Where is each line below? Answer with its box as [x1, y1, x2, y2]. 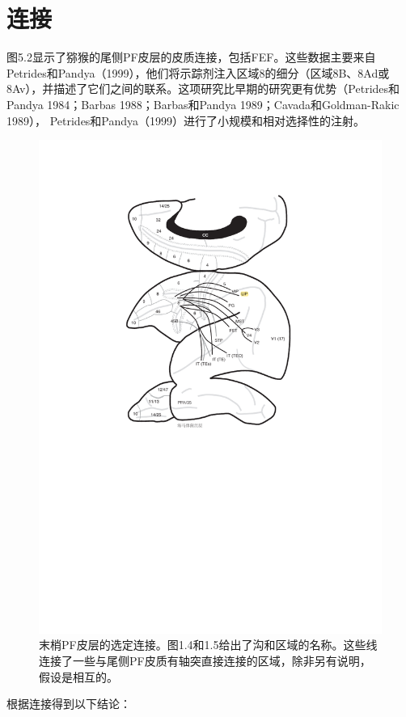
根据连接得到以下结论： [6, 695, 131, 712]
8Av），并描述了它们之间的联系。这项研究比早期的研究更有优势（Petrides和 [6, 80, 400, 97]
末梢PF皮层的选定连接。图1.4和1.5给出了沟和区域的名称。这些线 [39, 636, 378, 653]
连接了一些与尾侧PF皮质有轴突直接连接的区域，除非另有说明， [39, 652, 371, 668]
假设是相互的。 [39, 668, 118, 685]
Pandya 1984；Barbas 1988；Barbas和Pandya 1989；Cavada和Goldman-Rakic [6, 95, 400, 112]
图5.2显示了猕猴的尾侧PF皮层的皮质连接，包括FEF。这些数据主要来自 [6, 49, 376, 65]
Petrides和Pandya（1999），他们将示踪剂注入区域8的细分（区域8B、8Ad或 [6, 64, 390, 81]
